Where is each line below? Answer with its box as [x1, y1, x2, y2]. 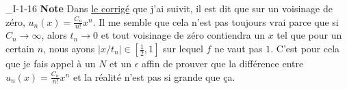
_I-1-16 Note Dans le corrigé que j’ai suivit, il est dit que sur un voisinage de [5, 1, 333, 15]
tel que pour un [277, 28, 342, 42]
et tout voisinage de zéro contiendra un [101, 28, 265, 42]
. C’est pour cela [270, 41, 340, 56]
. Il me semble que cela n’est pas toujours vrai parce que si [92, 14, 339, 29]
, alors [41, 28, 67, 42]
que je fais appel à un [5, 56, 96, 71]
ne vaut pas [214, 41, 263, 56]
